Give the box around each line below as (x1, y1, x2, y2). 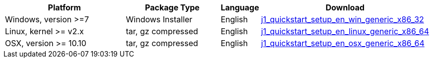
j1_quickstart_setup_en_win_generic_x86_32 (261, 14, 424, 24)
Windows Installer (126, 14, 193, 24)
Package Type (145, 2, 200, 12)
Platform (48, 2, 81, 12)
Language (220, 2, 259, 12)
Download (325, 2, 365, 12)
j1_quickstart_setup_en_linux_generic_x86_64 (261, 26, 429, 36)
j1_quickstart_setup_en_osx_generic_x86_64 (261, 38, 425, 48)
